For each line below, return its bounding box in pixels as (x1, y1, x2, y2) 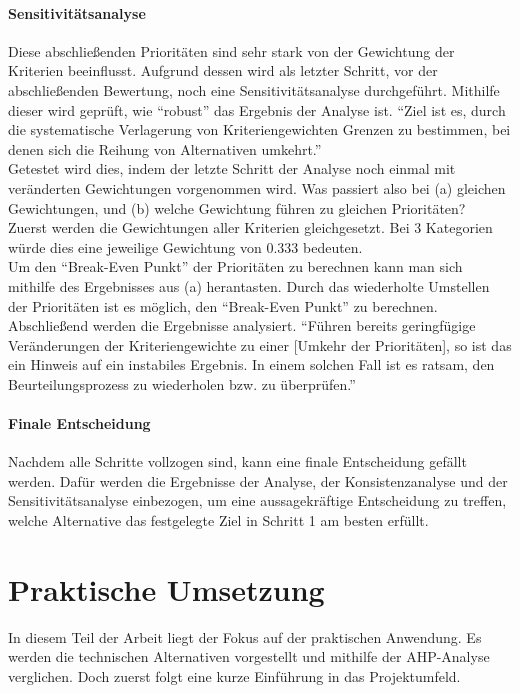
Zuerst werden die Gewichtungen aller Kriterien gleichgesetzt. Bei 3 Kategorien (8, 217, 493, 238)
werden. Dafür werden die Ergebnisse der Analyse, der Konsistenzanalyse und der (8, 470, 508, 491)
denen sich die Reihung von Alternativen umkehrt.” (8, 138, 322, 159)
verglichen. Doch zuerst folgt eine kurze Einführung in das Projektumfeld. (8, 665, 461, 686)
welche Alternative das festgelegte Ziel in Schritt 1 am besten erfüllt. (8, 510, 429, 531)
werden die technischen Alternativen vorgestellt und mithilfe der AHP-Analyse (8, 646, 490, 667)
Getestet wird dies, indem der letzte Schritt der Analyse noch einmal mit (8, 158, 456, 179)
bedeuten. (302, 236, 363, 257)
